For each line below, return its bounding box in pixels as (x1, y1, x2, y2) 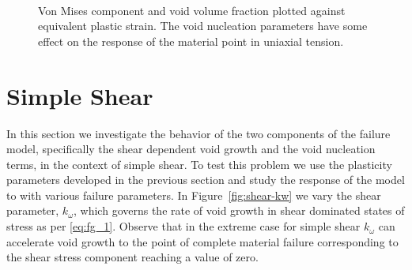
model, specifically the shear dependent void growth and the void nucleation (6, 141, 376, 157)
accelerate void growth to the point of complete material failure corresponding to (6, 233, 399, 249)
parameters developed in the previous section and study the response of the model (6, 171, 405, 188)
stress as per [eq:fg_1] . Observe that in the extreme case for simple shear (6, 218, 361, 234)
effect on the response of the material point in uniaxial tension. (38, 32, 344, 49)
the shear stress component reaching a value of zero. (6, 249, 259, 265)
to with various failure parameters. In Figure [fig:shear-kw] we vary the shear (6, 186, 381, 203)
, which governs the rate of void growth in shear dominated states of (74, 202, 405, 219)
